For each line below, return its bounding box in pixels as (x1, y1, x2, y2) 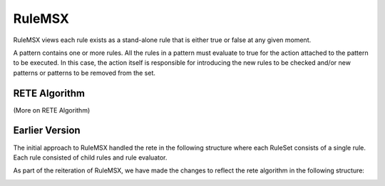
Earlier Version (13, 125, 81, 137)
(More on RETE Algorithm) (13, 105, 91, 114)
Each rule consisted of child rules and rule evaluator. (13, 153, 168, 162)
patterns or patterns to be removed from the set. (13, 68, 156, 77)
